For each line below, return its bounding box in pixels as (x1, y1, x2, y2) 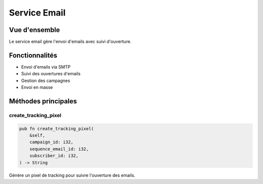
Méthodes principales (9, 97, 77, 105)
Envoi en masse (21, 84, 53, 90)
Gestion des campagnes (21, 78, 70, 84)
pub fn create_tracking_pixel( (19, 126, 94, 131)
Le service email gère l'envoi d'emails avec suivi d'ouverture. (9, 39, 131, 45)
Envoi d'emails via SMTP (21, 64, 71, 70)
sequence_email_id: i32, (29, 146, 89, 151)
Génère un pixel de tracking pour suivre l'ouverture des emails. (9, 172, 136, 178)
